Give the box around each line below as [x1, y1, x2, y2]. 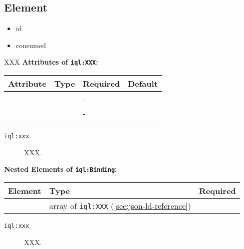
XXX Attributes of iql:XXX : [4, 57, 98, 67]
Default [128, 78, 158, 90]
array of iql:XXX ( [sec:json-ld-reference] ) [49, 199, 191, 211]
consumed [16, 40, 46, 50]
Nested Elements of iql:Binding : [4, 164, 117, 174]
